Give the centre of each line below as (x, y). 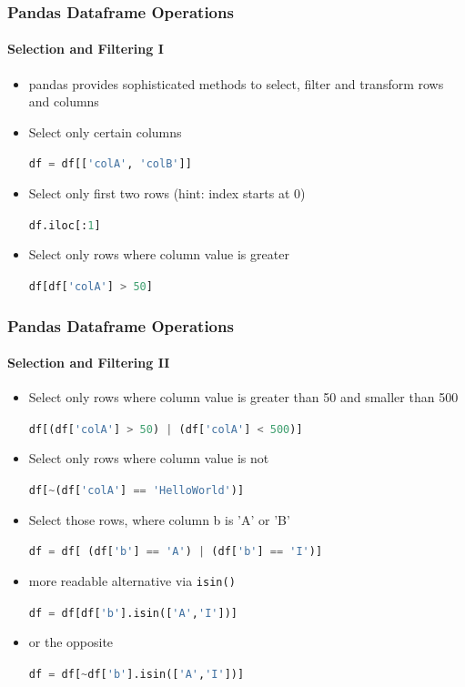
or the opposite (71, 642)
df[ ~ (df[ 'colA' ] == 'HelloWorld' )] (136, 491)
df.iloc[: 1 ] (65, 225)
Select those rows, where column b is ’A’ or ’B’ (159, 519)
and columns (64, 101)
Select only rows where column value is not (149, 458)
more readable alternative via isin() (132, 580)
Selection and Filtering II (89, 363)
